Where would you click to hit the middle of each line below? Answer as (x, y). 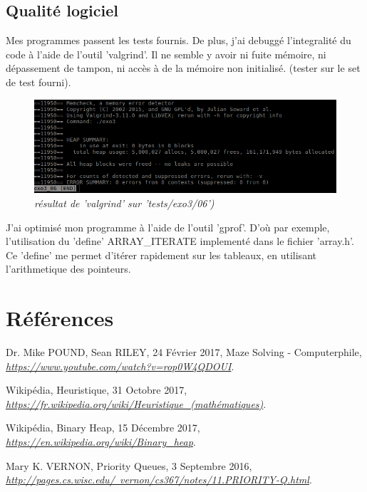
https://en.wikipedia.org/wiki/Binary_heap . (101, 442)
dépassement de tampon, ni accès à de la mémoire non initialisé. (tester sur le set (183, 68)
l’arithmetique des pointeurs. (68, 269)
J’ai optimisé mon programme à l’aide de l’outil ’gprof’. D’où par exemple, (168, 227)
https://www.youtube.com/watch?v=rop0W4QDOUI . (120, 366)
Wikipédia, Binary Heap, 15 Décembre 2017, (103, 428)
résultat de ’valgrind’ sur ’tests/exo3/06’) (124, 203)
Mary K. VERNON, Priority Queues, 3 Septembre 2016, (129, 465)
